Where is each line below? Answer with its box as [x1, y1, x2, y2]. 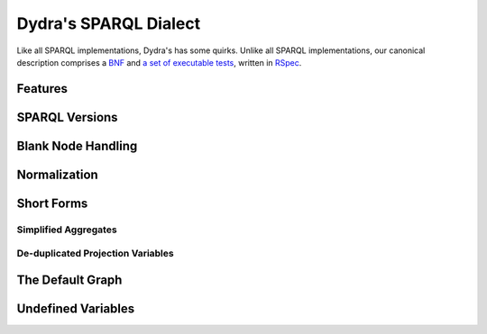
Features [16, 81, 68, 96]
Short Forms [16, 195, 88, 211]
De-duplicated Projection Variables [16, 248, 175, 260]
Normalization [16, 167, 98, 182]
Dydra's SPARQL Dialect [16, 14, 201, 33]
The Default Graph [16, 272, 123, 287]
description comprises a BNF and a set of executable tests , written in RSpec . [16, 57, 302, 68]
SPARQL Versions [16, 109, 118, 125]
